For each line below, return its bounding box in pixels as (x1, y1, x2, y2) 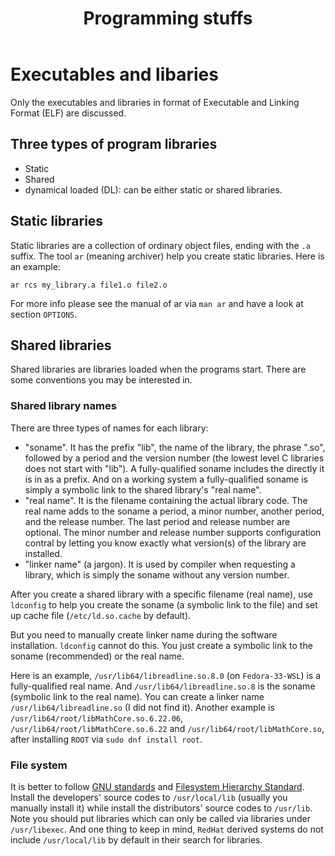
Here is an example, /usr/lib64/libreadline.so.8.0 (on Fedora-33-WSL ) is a (10, 669, 322, 681)
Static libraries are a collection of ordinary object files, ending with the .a (10, 239, 311, 251)
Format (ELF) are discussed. (10, 107, 127, 119)
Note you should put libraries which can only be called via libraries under (10, 812, 312, 824)
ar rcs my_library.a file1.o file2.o (10, 280, 168, 290)
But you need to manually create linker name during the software (10, 628, 278, 641)
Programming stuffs (83, 7, 253, 30)
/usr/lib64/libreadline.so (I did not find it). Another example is (10, 701, 275, 713)
